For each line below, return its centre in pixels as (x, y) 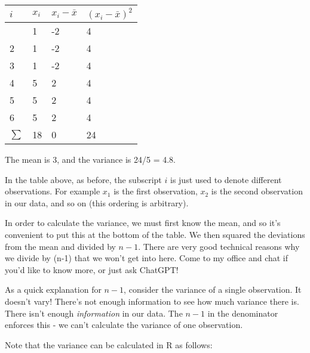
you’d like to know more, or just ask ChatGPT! (92, 269)
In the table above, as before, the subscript (83, 179)
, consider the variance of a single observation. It (213, 289)
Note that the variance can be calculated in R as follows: (109, 344)
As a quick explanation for (53, 289)
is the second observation (257, 191)
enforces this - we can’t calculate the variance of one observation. (124, 325)
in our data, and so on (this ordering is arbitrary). (97, 202)
